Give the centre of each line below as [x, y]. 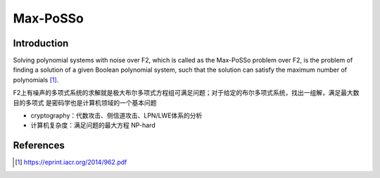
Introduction [41, 43]
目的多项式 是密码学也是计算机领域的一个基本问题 [85, 103]
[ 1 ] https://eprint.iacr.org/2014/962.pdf [71, 163]
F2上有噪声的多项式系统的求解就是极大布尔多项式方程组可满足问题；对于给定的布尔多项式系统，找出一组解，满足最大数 [186, 93]
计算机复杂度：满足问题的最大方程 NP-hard [93, 125]
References [39, 145]
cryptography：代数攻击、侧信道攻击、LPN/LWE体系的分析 [116, 115]
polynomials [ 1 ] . [36, 80]
